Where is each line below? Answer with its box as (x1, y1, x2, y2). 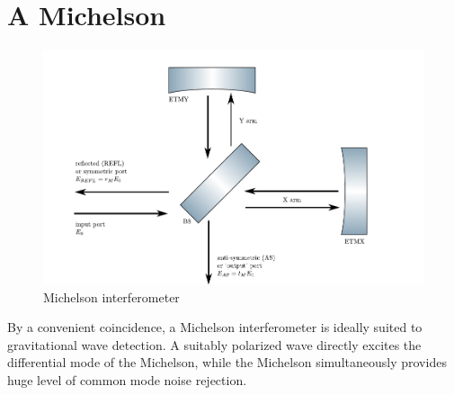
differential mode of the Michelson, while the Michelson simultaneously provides (7, 353, 447, 372)
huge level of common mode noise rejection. (7, 371, 247, 390)
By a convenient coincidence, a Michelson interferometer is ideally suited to (7, 318, 423, 337)
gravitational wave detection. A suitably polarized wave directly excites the (7, 335, 422, 354)
